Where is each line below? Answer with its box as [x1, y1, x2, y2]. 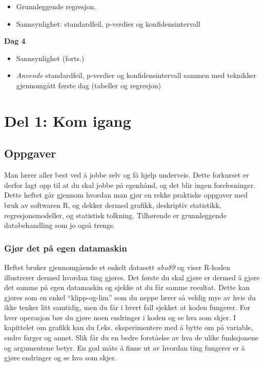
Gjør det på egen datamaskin [4, 241, 127, 254]
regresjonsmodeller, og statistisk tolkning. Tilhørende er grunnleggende [4, 209, 227, 220]
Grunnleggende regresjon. [16, 1, 96, 11]
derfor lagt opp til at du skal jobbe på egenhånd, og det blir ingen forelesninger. [4, 179, 256, 190]
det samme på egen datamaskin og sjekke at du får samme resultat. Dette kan [4, 282, 250, 293]
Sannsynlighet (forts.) [16, 52, 85, 63]
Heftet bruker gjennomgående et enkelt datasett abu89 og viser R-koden [4, 261, 231, 272]
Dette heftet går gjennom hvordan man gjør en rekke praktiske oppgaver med [4, 189, 248, 200]
